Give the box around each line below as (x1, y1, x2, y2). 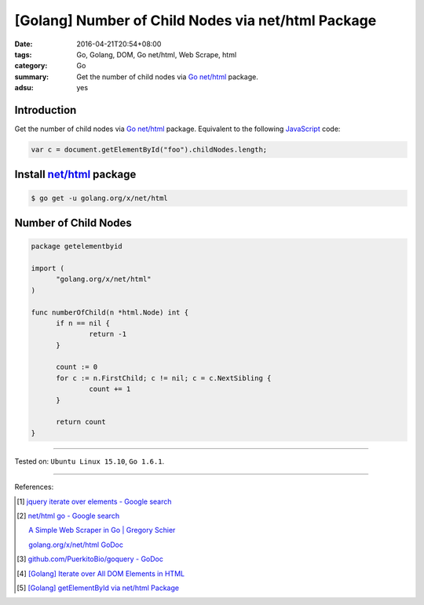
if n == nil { (56, 319, 110, 327)
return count (56, 417, 106, 427)
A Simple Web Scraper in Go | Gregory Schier (28, 526, 176, 535)
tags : (14, 49, 32, 59)
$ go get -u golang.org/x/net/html (31, 193, 168, 202)
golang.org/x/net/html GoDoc (28, 540, 124, 549)
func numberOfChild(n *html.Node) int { (31, 308, 188, 317)
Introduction (14, 103, 77, 117)
